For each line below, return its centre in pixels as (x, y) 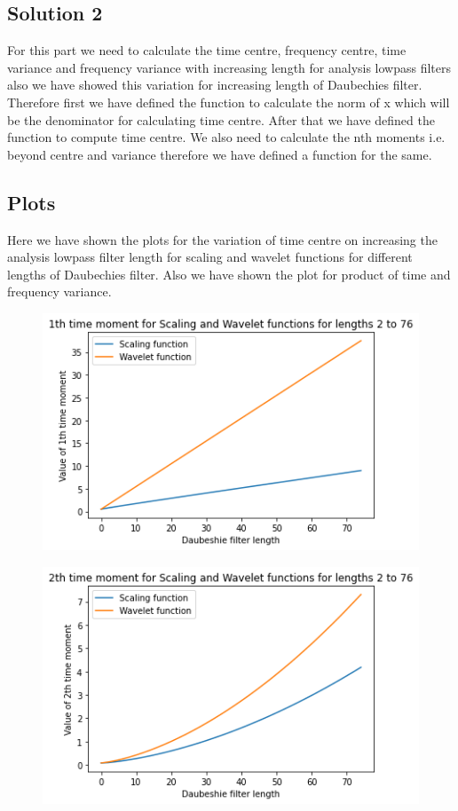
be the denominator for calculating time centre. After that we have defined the (221, 119)
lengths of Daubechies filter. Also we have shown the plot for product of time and (229, 274)
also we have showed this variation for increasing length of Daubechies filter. (215, 85)
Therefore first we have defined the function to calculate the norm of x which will (229, 102)
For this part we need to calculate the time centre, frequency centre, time (207, 50)
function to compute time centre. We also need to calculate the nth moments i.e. (226, 137)
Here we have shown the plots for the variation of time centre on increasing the (222, 239)
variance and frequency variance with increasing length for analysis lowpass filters (229, 67)
